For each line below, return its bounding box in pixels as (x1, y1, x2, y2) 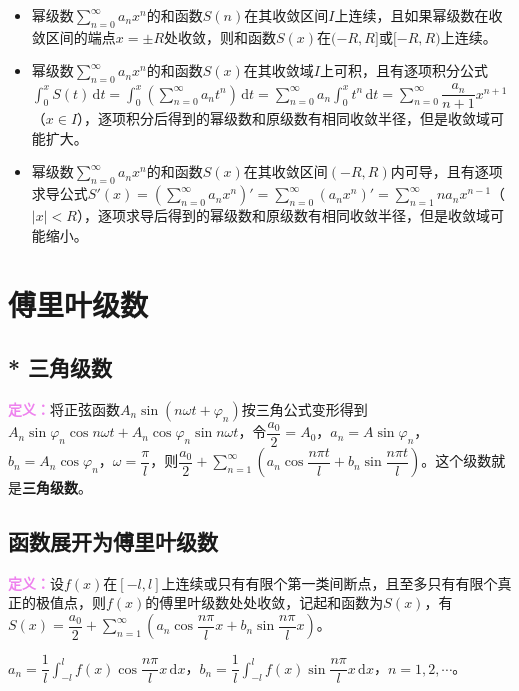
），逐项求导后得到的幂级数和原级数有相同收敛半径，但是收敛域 (76, 205, 490, 226)
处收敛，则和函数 (164, 26, 277, 47)
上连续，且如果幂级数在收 (334, 5, 503, 25)
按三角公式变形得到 (241, 399, 368, 419)
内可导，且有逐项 (390, 161, 503, 182)
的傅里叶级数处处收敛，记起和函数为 (145, 592, 384, 613)
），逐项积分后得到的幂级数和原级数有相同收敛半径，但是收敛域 (77, 108, 491, 129)
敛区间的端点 (31, 26, 116, 47)
